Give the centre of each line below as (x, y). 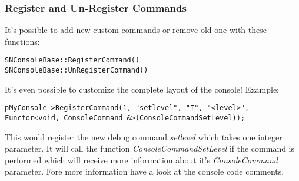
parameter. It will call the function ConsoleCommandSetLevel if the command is (150, 148)
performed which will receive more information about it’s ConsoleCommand (141, 159)
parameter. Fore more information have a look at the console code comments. (144, 171)
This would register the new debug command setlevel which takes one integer (144, 136)
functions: (22, 41)
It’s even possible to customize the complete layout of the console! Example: (142, 89)
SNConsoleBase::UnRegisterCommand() (77, 70)
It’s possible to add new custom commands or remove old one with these (136, 30)
